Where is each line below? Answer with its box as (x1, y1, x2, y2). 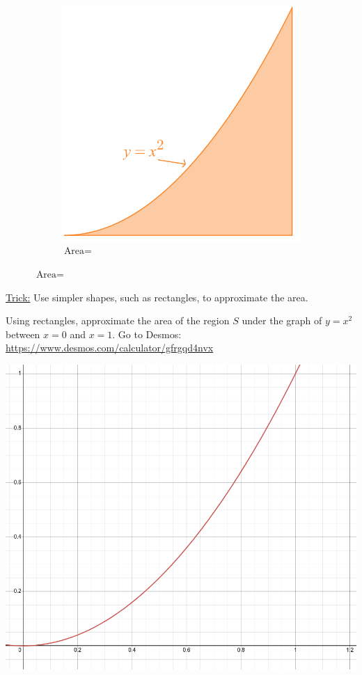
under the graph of (242, 313, 322, 328)
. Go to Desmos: (112, 326, 182, 341)
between (6, 326, 40, 341)
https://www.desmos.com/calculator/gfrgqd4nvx (6, 340, 214, 355)
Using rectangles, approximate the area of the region (6, 313, 230, 328)
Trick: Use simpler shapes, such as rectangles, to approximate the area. (6, 289, 308, 304)
